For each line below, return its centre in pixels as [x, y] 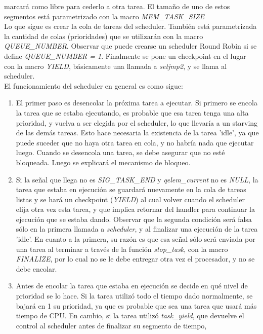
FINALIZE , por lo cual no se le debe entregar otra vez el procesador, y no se [135, 259]
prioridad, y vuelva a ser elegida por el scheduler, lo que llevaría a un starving [137, 122]
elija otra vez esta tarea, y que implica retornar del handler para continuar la [135, 209]
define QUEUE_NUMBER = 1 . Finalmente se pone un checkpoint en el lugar [125, 55]
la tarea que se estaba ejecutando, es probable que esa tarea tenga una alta [132, 112]
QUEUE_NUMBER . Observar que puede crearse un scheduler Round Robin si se [130, 46]
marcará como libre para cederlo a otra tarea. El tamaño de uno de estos [117, 6]
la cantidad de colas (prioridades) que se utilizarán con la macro [104, 36]
